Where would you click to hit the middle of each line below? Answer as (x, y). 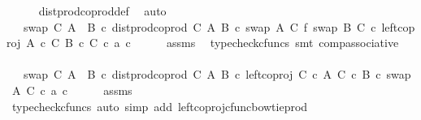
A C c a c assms (72, 90)
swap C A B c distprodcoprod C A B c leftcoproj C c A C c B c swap (217, 74)
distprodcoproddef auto (102, 11)
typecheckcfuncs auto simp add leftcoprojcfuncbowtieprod (160, 106)
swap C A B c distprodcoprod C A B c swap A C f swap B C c (200, 26)
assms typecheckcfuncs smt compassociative (282, 43)
